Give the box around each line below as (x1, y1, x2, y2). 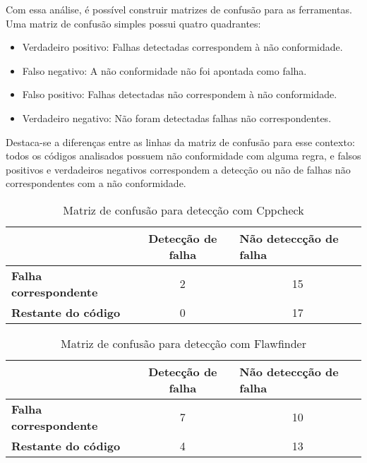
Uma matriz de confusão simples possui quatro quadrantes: (6, 16, 261, 30)
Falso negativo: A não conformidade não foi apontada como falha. (22, 63, 307, 78)
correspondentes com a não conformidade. (6, 176, 186, 191)
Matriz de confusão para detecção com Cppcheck (63, 201, 304, 218)
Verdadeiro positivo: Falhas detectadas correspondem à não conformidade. (22, 40, 343, 54)
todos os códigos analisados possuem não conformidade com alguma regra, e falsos (6, 148, 361, 163)
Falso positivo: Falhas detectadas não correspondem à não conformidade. (22, 87, 337, 102)
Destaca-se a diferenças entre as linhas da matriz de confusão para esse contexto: (6, 134, 355, 149)
